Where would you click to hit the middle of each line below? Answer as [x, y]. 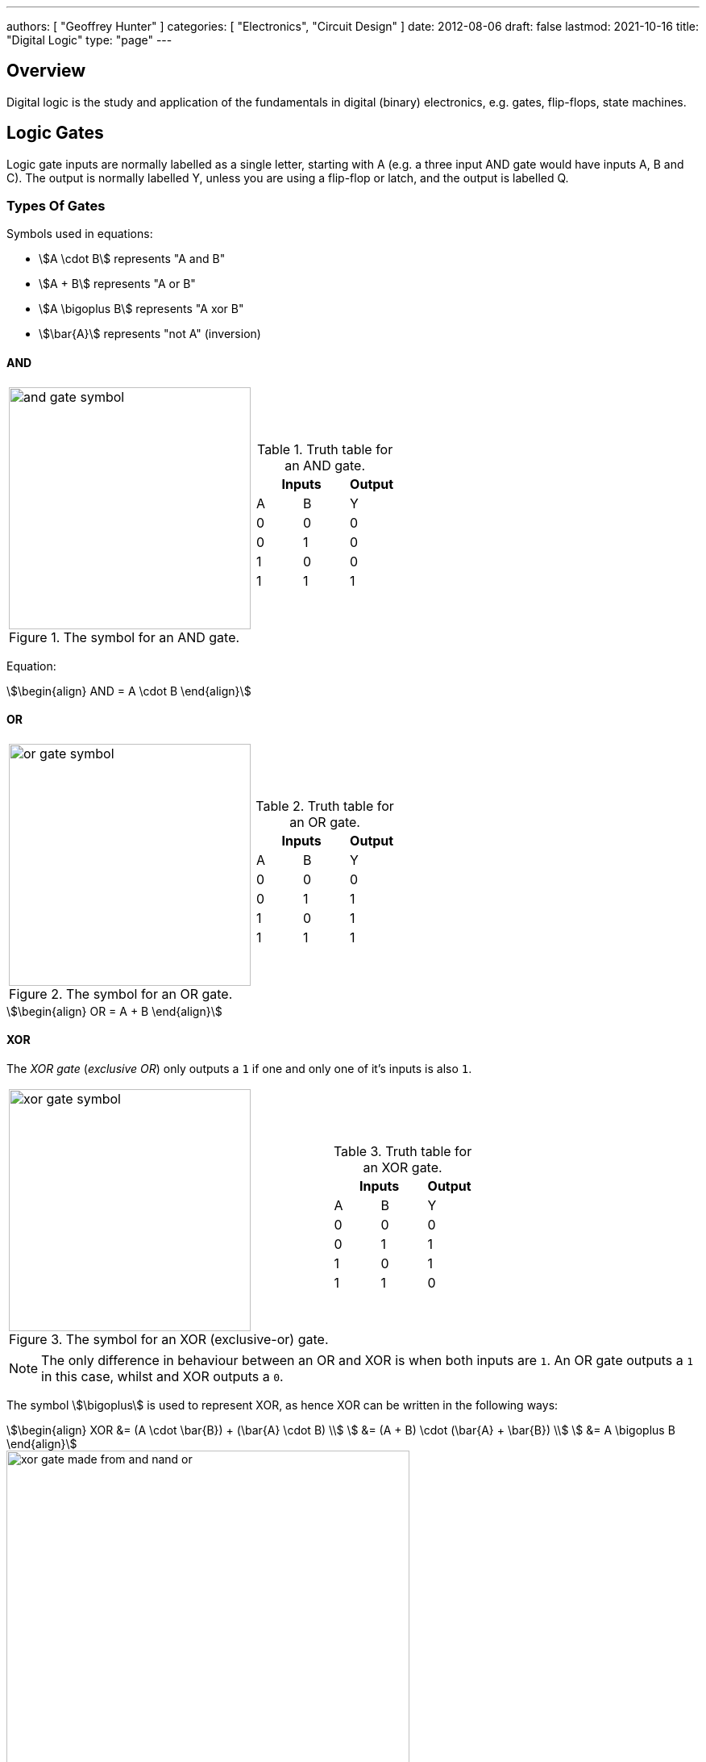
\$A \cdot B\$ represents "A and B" [132, 259]
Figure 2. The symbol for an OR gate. [121, 994]
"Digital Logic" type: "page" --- [89, 40]
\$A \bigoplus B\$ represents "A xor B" [141, 309]
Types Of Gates [56, 206]
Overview [46, 71]
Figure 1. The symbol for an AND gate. [125, 637]
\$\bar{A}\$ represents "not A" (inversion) [150, 334]
